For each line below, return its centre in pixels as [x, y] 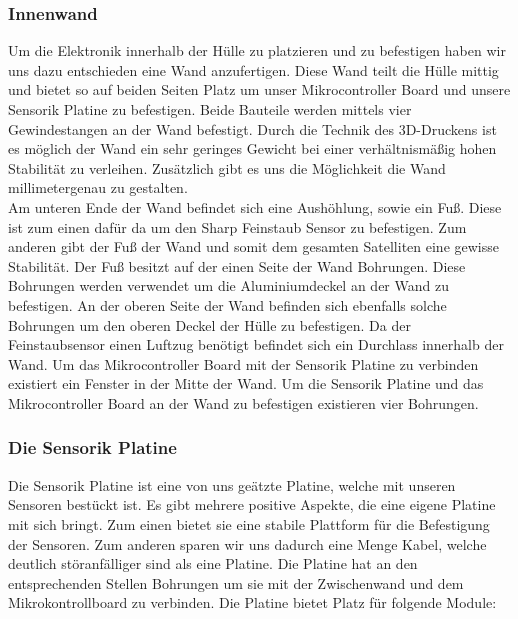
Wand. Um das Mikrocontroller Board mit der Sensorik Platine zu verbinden [243, 363]
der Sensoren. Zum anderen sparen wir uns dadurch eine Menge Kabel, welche [247, 543]
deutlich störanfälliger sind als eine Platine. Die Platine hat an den [213, 563]
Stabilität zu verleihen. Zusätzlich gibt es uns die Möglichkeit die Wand [227, 167]
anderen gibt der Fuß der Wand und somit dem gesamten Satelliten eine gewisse [253, 246]
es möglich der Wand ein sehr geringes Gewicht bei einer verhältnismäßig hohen [252, 148]
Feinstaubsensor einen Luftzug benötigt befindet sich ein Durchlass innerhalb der [256, 344]
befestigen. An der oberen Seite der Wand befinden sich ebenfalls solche [227, 304]
